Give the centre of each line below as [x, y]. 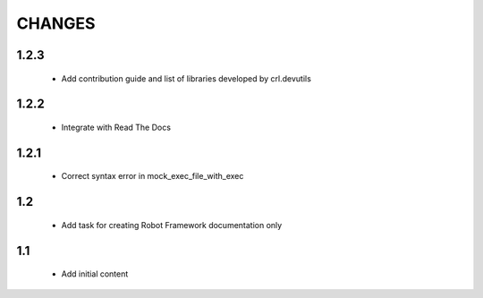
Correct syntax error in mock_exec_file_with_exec [153, 176]
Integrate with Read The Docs [116, 127]
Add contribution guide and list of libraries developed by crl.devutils [186, 78]
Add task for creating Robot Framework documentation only [172, 225]
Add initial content [95, 274]
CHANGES [56, 23]
